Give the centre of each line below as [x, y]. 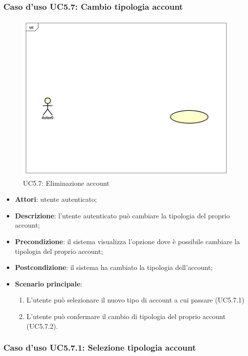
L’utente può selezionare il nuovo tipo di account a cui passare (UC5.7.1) [135, 300]
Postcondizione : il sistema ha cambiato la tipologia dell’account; [114, 267]
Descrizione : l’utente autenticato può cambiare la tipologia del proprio [122, 215]
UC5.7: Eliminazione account [66, 183]
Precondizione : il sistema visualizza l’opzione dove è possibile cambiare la [127, 241]
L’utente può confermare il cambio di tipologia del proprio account [126, 316]
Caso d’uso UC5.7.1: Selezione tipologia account [100, 347]
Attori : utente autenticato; [56, 199]
